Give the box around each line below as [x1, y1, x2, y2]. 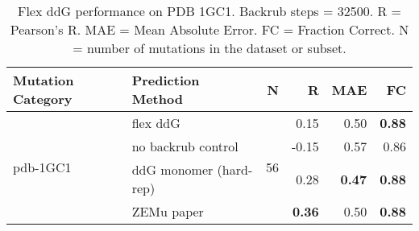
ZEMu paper [131, 202, 204, 221]
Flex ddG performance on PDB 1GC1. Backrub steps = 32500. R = [17, 2, 402, 20]
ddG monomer [131, 160, 214, 179]
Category [13, 89, 73, 108]
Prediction [131, 71, 200, 89]
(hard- [217, 160, 253, 179]
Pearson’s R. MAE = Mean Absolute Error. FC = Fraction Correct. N [10, 20, 409, 39]
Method [131, 89, 183, 108]
